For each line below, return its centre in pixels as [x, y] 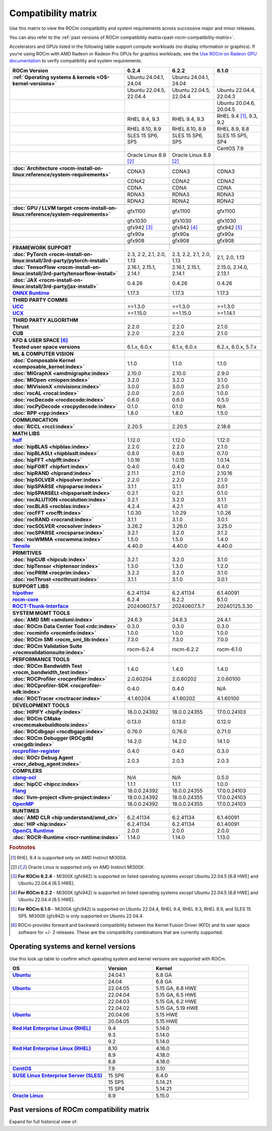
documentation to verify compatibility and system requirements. [76, 61]
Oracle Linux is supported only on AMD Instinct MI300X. [86, 867]
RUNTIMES [26, 810]
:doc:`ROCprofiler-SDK [41, 685]
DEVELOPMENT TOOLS [41, 705]
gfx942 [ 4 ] [185, 227]
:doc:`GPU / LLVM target [42, 208]
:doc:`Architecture [35, 168]
